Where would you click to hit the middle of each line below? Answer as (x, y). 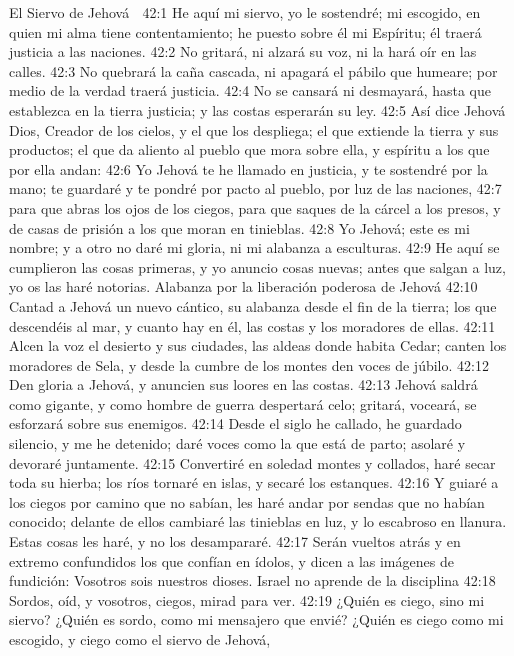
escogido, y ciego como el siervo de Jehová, (140, 639)
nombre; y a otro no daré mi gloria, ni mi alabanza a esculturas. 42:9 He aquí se (254, 247)
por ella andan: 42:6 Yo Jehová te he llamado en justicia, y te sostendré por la (248, 168)
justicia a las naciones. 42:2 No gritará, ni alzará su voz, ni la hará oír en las (243, 51)
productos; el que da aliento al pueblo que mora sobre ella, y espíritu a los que (249, 149)
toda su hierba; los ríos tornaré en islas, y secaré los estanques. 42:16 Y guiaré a (254, 482)
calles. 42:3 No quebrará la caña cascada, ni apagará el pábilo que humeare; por (253, 70)
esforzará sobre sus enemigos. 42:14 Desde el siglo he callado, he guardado (235, 423)
